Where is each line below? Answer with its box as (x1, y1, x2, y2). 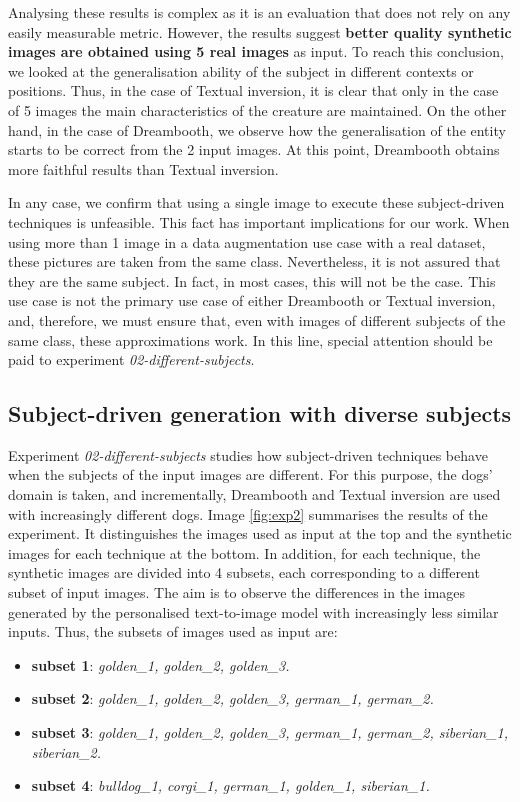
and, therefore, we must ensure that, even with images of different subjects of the (8, 309, 506, 330)
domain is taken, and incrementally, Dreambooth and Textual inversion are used (8, 484, 501, 505)
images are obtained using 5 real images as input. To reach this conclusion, (8, 41, 504, 62)
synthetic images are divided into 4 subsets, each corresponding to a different (8, 562, 480, 583)
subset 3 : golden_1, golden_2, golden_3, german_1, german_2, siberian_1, (31, 722, 509, 743)
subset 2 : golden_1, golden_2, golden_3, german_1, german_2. (31, 688, 434, 709)
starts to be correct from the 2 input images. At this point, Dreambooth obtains (8, 139, 500, 160)
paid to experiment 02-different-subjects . (8, 349, 255, 370)
